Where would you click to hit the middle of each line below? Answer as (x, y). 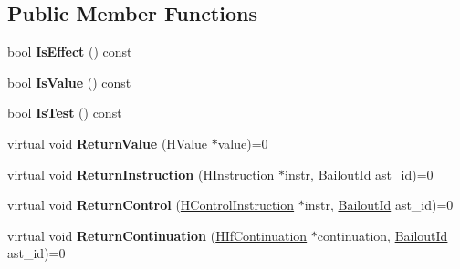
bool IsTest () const (65, 113)
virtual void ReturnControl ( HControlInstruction (151, 205)
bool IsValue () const (69, 82)
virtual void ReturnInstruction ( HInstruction (141, 174)
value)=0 (243, 143)
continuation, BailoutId (382, 235)
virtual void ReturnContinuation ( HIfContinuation (157, 235)
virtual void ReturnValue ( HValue (108, 143)
